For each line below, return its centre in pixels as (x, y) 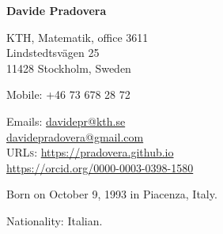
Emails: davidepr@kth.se (66, 121)
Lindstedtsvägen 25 (53, 53)
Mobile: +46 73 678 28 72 (68, 94)
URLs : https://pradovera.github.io (90, 152)
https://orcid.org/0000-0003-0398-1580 (100, 167)
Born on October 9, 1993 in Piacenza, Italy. (112, 194)
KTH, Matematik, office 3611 (77, 37)
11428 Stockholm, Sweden (69, 68)
